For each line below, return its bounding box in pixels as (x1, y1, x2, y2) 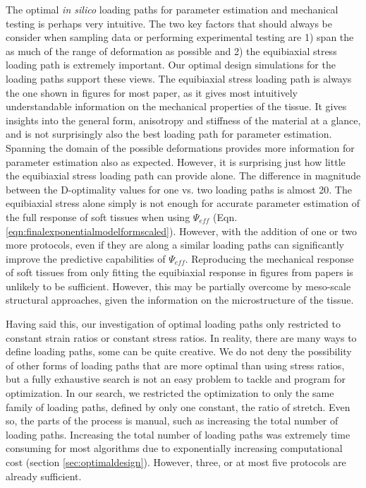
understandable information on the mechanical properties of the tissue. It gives (6, 99, 347, 114)
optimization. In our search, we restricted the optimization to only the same (6, 386, 334, 400)
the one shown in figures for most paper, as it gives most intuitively (6, 85, 298, 100)
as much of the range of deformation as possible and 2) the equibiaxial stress (6, 43, 337, 58)
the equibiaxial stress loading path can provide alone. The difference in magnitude (6, 168, 361, 183)
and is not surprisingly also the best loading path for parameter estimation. (6, 126, 332, 141)
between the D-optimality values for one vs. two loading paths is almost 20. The (6, 181, 352, 196)
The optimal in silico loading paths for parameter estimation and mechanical (6, 2, 338, 16)
